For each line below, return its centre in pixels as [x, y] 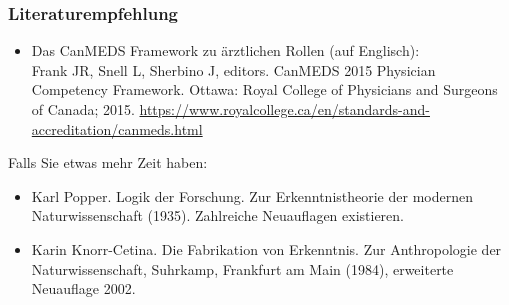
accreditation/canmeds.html [117, 128]
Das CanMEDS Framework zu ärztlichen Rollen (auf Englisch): [225, 50]
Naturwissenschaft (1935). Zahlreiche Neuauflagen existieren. [217, 215]
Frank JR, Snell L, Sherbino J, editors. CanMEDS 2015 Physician [233, 69]
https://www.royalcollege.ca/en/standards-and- [284, 109]
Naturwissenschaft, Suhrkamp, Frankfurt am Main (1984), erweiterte [242, 268]
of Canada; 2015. [83, 109]
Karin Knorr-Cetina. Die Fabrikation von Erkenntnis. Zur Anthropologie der [266, 248]
